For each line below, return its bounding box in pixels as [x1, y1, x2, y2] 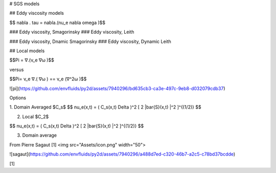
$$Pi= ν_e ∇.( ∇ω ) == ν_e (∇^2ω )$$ [9, 76, 87, 82]
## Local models [9, 48, 45, 54]
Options [9, 95, 27, 101]
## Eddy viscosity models [9, 10, 64, 16]
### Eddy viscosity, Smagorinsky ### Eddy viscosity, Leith [9, 29, 135, 35]
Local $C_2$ [22, 113, 49, 120]
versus [9, 67, 24, 73]
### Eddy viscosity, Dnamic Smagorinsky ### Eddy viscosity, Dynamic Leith [9, 38, 171, 45]
